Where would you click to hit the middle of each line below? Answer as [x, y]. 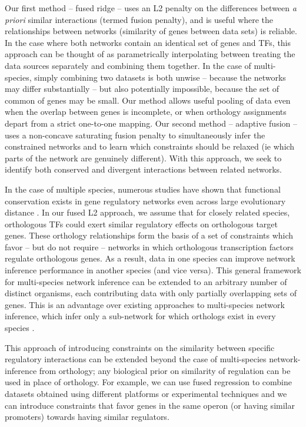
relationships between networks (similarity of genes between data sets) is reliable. [151, 31]
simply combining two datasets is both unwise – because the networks [160, 77]
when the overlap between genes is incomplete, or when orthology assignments [146, 112]
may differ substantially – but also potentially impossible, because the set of [142, 89]
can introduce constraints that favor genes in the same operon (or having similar [150, 405]
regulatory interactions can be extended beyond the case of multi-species [136, 359]
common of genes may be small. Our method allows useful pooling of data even [148, 100]
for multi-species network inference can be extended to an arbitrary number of [146, 281]
